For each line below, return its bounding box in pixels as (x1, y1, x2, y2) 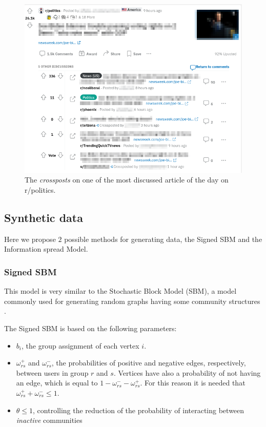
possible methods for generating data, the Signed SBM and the (64, 233, 262, 244)
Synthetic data (4, 210, 83, 226)
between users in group (16, 367, 89, 378)
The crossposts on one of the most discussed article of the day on (25, 174, 229, 185)
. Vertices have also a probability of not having (113, 367, 261, 378)
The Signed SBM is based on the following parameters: (4, 323, 177, 334)
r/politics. (25, 185, 56, 195)
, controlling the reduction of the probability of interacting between (33, 404, 244, 415)
